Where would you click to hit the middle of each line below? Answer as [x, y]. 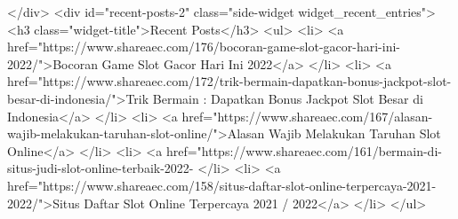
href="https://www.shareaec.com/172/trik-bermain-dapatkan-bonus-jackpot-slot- [229, 81]
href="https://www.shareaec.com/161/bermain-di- [304, 150]
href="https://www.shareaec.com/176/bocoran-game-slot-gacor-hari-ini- [204, 47]
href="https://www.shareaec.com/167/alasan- [307, 116]
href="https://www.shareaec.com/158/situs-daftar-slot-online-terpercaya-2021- [222, 185]
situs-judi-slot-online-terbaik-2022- [100, 168]
